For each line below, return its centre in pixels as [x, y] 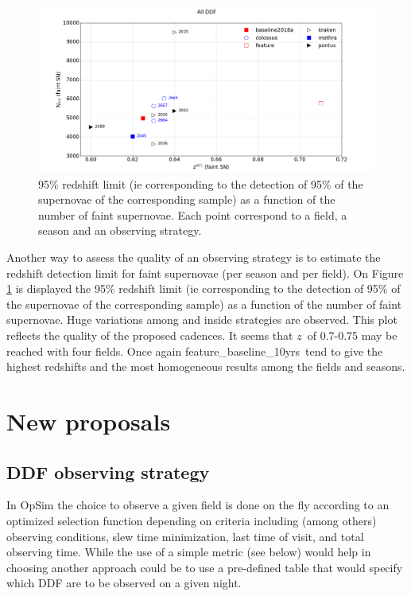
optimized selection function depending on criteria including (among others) [192, 520]
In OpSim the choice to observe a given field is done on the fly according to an [198, 505]
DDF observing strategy [108, 471]
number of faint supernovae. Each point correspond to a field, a [193, 214]
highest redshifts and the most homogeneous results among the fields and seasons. [206, 366]
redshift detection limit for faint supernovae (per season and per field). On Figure [205, 273]
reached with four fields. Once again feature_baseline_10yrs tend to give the [195, 351]
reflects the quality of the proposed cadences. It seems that [150, 335]
